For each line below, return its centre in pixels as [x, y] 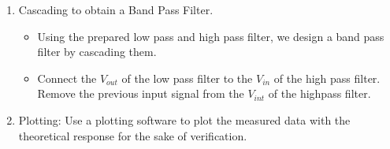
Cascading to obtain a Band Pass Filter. [116, 9]
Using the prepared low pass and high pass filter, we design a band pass [211, 36]
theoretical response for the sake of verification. [133, 135]
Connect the [67, 78]
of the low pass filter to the [187, 78]
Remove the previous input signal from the [141, 93]
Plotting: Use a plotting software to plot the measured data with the [184, 119]
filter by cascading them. [97, 52]
